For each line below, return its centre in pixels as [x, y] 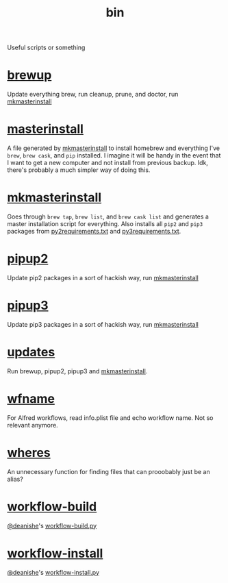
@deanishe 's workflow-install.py [53, 572]
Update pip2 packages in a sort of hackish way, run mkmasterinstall [103, 277]
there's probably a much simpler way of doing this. [79, 170]
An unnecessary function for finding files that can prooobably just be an [109, 471]
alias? [15, 479]
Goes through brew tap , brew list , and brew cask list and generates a [108, 216]
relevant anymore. [33, 425]
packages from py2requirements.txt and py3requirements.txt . [94, 231]
